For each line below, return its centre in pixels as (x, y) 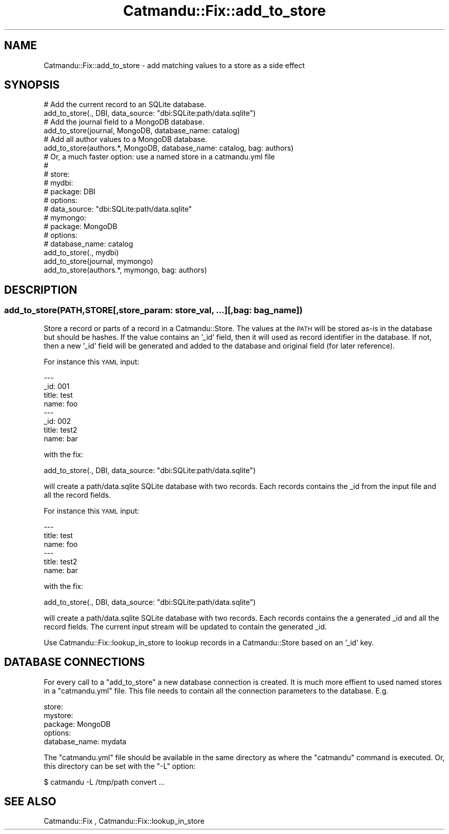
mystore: (58, 715)
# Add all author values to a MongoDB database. (126, 139)
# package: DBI (70, 192)
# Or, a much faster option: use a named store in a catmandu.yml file (159, 157)
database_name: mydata (85, 741)
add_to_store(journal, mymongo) (98, 261)
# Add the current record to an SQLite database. (125, 105)
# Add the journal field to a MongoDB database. (124, 122)
